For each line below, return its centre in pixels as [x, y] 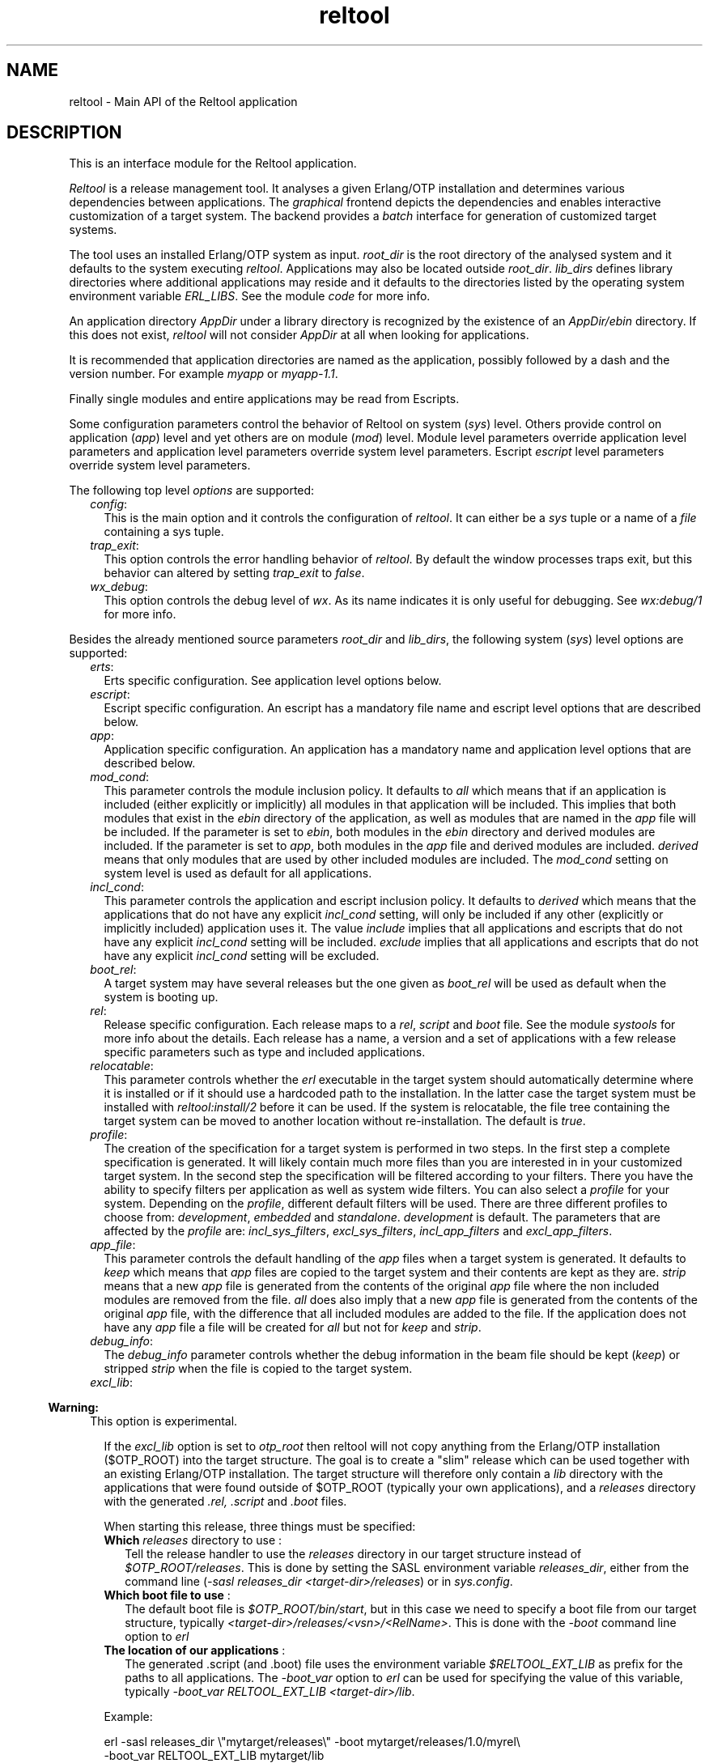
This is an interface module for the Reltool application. [213, 164]
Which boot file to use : [167, 1595]
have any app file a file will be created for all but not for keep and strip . [293, 1328]
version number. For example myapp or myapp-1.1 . [204, 374]
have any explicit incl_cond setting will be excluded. [242, 956]
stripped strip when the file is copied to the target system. [258, 1369]
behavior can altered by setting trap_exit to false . [234, 573]
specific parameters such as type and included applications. [265, 1052]
